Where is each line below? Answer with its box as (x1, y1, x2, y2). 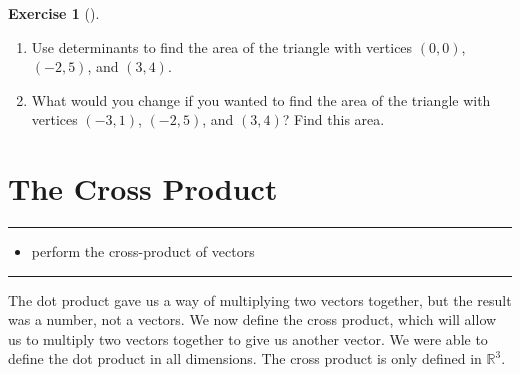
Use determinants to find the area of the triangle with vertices (31, 36, 413, 57)
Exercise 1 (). (8, 3, 100, 23)
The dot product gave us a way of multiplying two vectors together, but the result (8, 289, 512, 310)
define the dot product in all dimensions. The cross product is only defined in (8, 348, 482, 369)
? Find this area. (282, 109, 385, 130)
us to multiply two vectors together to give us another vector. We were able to (8, 328, 488, 349)
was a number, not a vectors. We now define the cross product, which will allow (8, 309, 497, 330)
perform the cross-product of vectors (31, 241, 255, 262)
